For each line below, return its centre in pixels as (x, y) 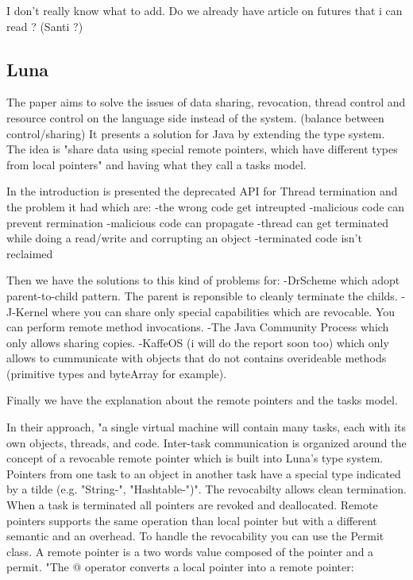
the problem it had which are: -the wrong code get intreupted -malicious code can (206, 206)
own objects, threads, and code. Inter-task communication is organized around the (206, 442)
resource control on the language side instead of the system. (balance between (195, 117)
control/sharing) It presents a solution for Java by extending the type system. (196, 133)
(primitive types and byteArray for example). (117, 373)
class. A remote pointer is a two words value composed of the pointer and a (190, 551)
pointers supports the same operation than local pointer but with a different (192, 520)
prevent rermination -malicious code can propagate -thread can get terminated (197, 222)
